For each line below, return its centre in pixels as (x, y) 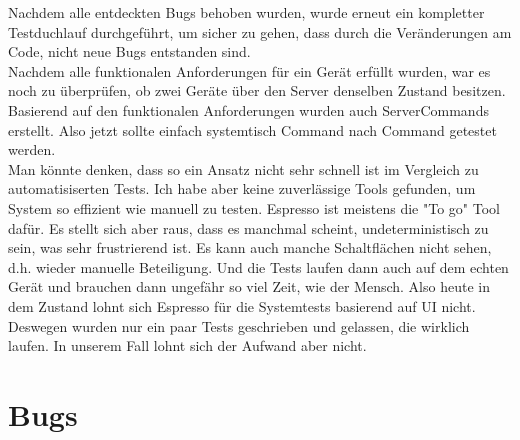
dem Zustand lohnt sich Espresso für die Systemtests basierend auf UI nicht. (242, 305)
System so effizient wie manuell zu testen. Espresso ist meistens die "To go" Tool (254, 207)
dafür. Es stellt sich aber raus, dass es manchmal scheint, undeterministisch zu (248, 227)
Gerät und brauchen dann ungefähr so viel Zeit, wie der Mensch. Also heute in (249, 286)
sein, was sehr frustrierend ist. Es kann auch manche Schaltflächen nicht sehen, (250, 247)
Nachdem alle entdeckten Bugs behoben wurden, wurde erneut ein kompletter (246, 12)
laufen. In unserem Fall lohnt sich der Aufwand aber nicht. (187, 345)
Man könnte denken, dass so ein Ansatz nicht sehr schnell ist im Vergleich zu (243, 168)
